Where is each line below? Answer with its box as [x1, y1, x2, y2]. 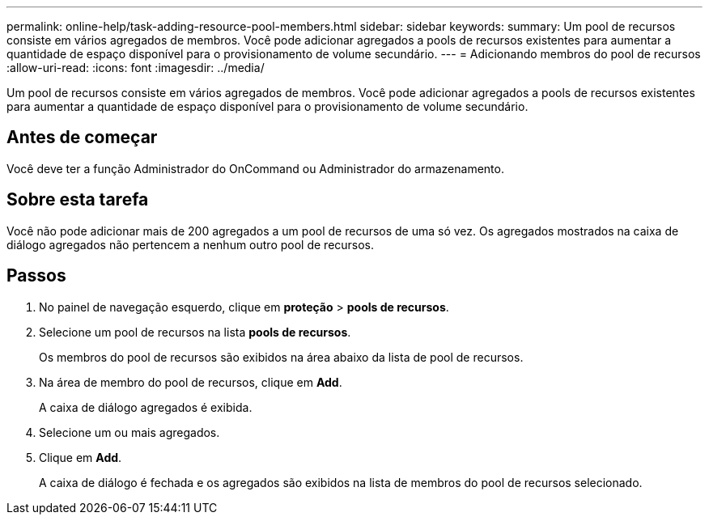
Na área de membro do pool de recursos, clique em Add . [39, 375, 342, 389]
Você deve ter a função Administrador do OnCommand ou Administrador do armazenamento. [6, 161, 504, 176]
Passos [6, 265, 66, 286]
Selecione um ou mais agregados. [39, 425, 220, 439]
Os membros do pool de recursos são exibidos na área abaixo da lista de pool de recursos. [39, 349, 524, 364]
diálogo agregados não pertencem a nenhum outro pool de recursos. [6, 237, 375, 252]
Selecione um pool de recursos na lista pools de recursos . [39, 324, 351, 339]
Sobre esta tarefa [6, 189, 149, 210]
